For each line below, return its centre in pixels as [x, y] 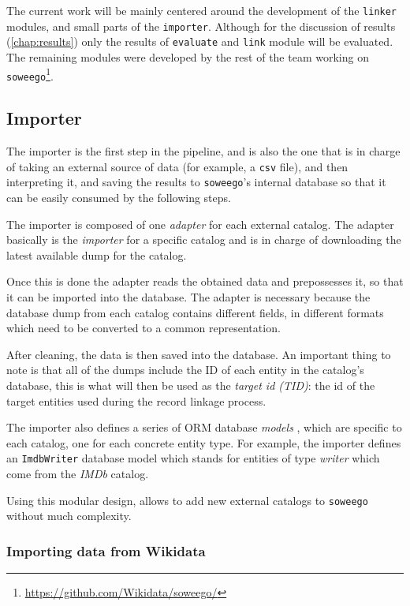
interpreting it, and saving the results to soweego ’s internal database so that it [196, 182]
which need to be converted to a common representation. [143, 328]
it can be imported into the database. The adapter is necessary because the [188, 296]
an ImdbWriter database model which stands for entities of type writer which [193, 458]
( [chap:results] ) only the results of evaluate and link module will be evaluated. [200, 41]
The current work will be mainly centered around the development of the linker [202, 10]
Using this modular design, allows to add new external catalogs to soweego [187, 500]
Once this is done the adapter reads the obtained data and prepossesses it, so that [205, 281]
